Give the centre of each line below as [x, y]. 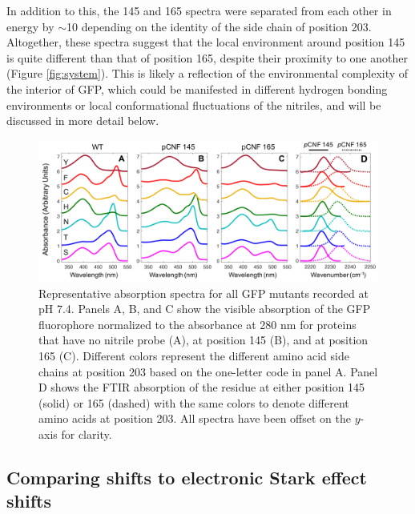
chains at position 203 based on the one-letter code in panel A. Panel [208, 371]
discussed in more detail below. [83, 120]
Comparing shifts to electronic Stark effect [187, 477]
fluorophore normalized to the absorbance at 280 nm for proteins [197, 324]
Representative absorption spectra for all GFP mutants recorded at [203, 293]
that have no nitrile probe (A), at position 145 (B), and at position [203, 340]
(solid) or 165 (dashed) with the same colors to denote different [194, 402]
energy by [30, 26]
